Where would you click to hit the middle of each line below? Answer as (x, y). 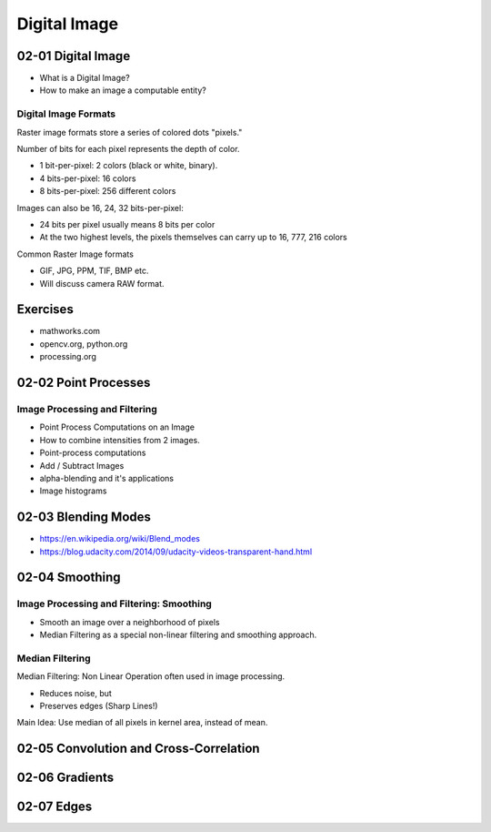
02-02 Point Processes (84, 383)
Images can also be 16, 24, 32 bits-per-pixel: (100, 208)
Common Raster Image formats (75, 254)
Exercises (45, 309)
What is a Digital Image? (85, 78)
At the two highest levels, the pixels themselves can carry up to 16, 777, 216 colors (193, 238)
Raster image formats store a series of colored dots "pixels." (130, 132)
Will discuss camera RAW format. (102, 283)
